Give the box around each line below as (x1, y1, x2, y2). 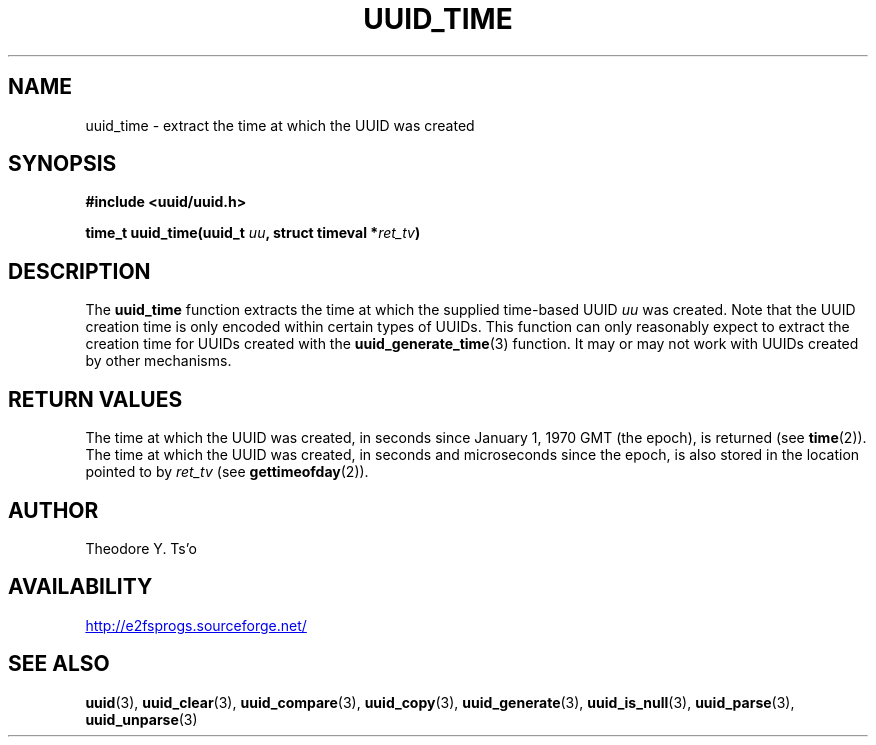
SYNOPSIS (8, 151, 117, 177)
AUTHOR (8, 497, 99, 523)
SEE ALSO (8, 651, 110, 677)
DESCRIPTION (8, 258, 151, 284)
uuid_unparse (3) (85, 710, 198, 728)
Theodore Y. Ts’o (85, 539, 197, 557)
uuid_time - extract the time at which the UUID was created (85, 116, 475, 134)
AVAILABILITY (8, 574, 153, 600)
